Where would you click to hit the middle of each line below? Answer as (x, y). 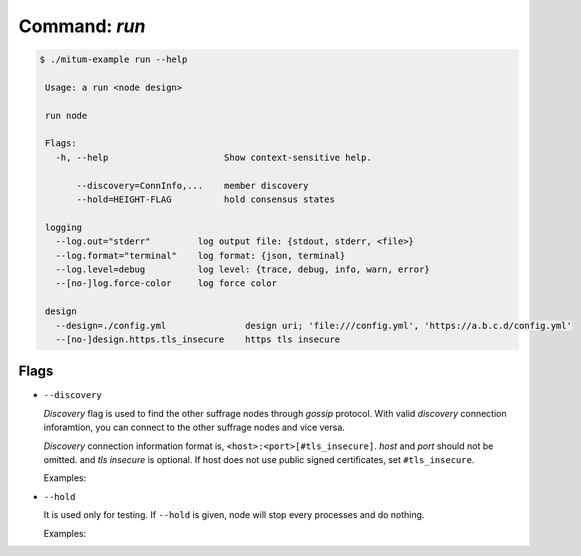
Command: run (82, 26)
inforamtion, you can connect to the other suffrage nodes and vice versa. (194, 427)
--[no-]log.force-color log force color (166, 283)
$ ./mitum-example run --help (113, 59)
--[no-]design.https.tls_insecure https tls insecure (198, 339)
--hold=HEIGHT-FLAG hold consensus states (205, 199)
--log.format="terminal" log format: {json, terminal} (200, 255)
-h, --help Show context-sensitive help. (213, 157)
